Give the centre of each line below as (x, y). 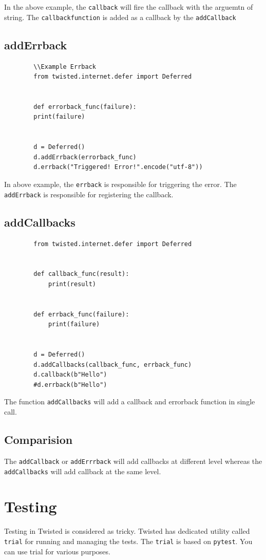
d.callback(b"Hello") (70, 375)
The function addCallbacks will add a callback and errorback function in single (130, 402)
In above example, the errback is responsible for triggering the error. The (120, 184)
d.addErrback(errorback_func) (85, 157)
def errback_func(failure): (81, 314)
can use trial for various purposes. (57, 551)
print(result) (72, 284)
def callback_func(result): (81, 274)
